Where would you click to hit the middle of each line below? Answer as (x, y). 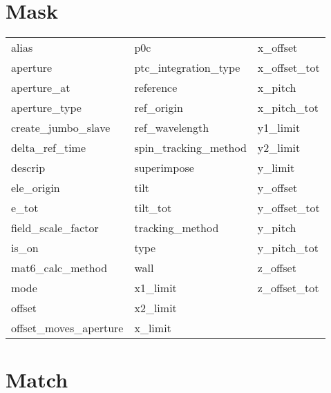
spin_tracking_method (190, 148)
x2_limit (155, 308)
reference (156, 88)
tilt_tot (153, 208)
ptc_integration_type (187, 68)
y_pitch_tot (288, 248)
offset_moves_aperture (67, 328)
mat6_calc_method (59, 268)
